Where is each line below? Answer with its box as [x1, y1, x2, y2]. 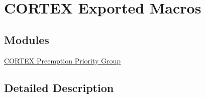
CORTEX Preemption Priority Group [4, 55, 121, 65]
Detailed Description [4, 79, 114, 95]
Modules [4, 31, 49, 47]
